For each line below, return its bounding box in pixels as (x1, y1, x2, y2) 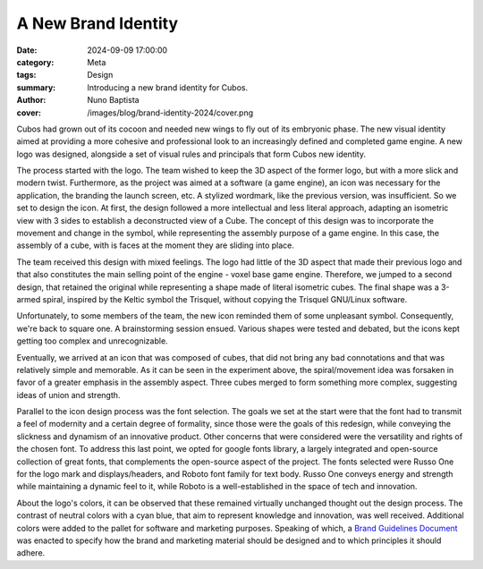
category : (16, 56, 55, 67)
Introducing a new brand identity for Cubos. (87, 81, 249, 93)
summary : (16, 81, 56, 93)
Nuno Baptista (87, 95, 140, 106)
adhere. (16, 548, 46, 558)
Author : (16, 95, 47, 106)
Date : (16, 45, 38, 55)
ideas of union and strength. (16, 389, 121, 400)
